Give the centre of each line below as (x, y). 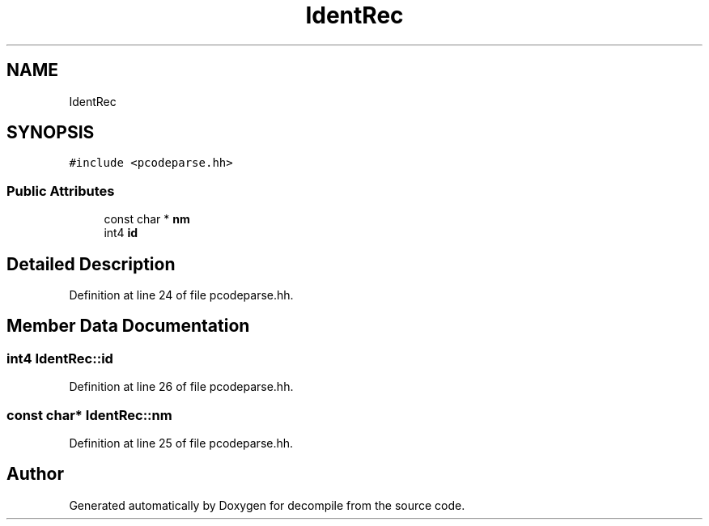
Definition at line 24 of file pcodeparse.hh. (181, 295)
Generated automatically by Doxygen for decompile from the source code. (267, 505)
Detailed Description (91, 264)
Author (35, 474)
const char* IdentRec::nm (89, 415)
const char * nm (147, 219)
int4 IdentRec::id (60, 358)
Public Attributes (61, 191)
